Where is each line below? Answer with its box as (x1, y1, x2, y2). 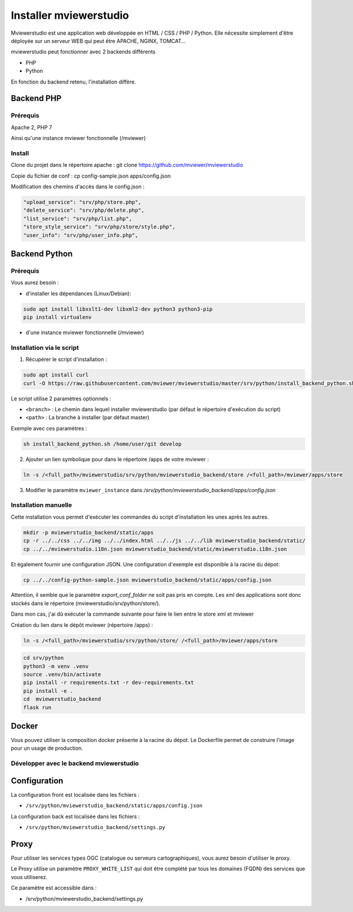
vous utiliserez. (11, 873, 48, 880)
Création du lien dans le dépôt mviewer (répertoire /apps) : (11, 621, 153, 629)
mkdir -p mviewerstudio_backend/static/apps (23, 529, 154, 536)
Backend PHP (11, 93, 62, 103)
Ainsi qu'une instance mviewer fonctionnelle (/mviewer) (11, 135, 146, 142)
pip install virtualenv (23, 314, 92, 320)
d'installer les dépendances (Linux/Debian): (25, 290, 132, 297)
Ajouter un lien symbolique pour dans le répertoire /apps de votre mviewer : (25, 456, 209, 463)
